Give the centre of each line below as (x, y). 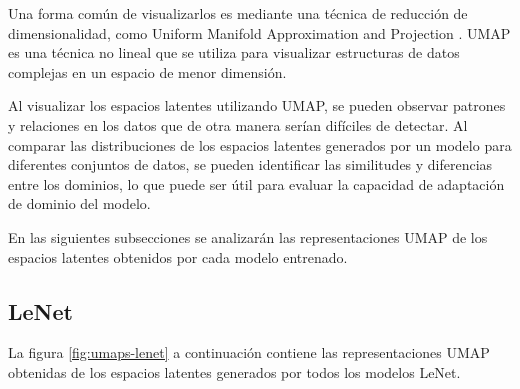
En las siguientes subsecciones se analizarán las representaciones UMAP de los (248, 236)
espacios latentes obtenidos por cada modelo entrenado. (178, 256)
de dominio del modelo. (79, 203)
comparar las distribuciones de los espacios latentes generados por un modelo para (260, 144)
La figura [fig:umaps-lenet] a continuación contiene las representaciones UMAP (249, 352)
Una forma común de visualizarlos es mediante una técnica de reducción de (238, 13)
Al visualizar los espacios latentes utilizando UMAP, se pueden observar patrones (257, 105)
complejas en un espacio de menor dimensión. (147, 71)
